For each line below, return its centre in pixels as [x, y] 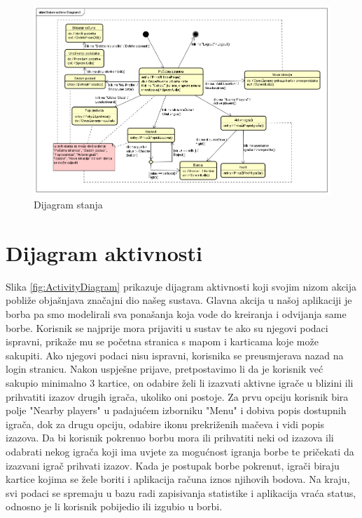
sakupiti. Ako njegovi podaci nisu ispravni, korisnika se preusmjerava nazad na [175, 355]
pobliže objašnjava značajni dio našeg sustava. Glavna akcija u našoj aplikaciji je [179, 300]
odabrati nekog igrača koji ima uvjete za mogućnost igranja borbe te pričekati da [180, 452]
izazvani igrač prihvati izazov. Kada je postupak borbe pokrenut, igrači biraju [173, 465]
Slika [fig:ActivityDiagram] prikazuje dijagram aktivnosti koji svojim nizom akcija [181, 286]
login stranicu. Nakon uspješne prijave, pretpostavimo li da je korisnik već [165, 369]
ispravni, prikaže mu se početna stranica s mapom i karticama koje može [162, 341]
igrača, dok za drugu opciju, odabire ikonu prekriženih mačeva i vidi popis [165, 424]
